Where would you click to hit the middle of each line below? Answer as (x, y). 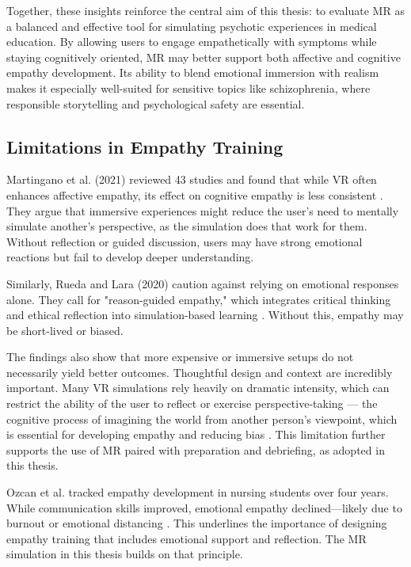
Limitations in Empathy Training (145, 146)
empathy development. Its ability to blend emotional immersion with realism (193, 72)
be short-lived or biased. (65, 330)
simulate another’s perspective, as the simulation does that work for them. (187, 226)
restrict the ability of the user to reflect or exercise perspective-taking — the (192, 403)
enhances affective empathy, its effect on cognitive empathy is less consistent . (195, 194)
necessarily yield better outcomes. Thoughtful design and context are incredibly (200, 372)
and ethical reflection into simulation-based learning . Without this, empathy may (205, 315)
